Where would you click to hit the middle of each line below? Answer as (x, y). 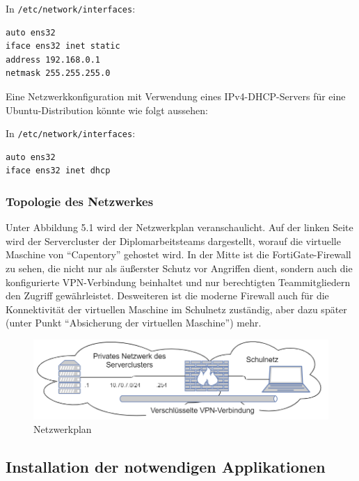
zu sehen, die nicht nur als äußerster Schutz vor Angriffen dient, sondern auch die (179, 268)
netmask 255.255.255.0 (58, 73)
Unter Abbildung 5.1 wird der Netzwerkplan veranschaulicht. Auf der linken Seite (179, 227)
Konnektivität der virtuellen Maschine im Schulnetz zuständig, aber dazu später (176, 309)
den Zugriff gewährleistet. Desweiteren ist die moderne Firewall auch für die (167, 295)
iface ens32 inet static (63, 46)
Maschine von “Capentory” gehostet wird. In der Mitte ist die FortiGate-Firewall (178, 254)
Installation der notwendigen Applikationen (166, 467)
